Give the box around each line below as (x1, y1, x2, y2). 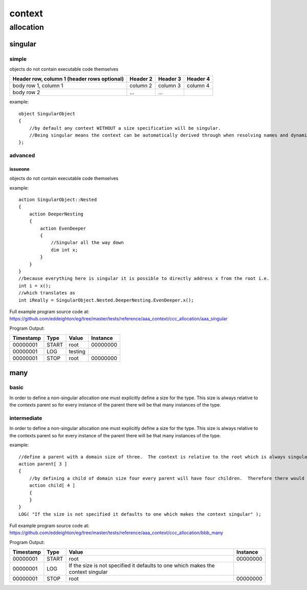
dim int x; (51, 247, 78, 253)
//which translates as (18, 290, 76, 296)
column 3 (158, 82, 181, 89)
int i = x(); (18, 282, 51, 289)
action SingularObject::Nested (18, 197, 97, 202)
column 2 (129, 82, 152, 89)
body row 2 (12, 89, 40, 96)
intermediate (9, 415, 42, 421)
